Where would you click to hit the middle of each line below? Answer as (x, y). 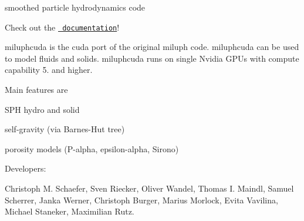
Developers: (26, 168)
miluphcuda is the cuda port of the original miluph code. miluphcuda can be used (152, 47)
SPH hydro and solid (42, 109)
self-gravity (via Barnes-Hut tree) (65, 129)
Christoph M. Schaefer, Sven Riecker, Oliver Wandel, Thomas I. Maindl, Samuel (149, 188)
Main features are (36, 90)
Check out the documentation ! (62, 27)
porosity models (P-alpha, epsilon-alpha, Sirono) (92, 148)
